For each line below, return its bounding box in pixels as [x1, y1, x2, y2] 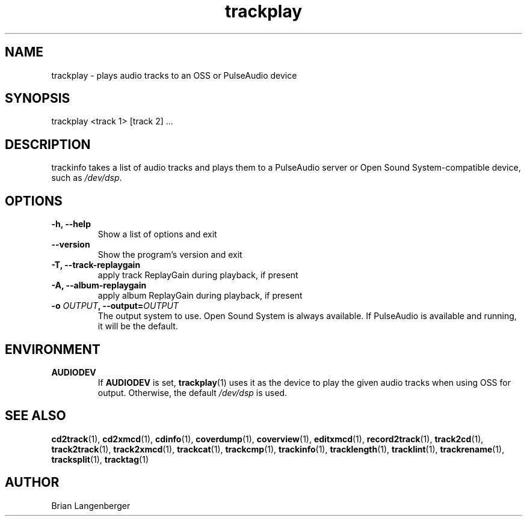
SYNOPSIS [5, 91, 70, 106]
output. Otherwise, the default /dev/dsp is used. [97, 387, 288, 398]
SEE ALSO [5, 408, 66, 424]
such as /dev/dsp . [51, 172, 122, 183]
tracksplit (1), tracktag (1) [51, 454, 149, 465]
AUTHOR [5, 475, 60, 490]
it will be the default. [97, 321, 178, 332]
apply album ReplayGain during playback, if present [97, 290, 303, 301]
